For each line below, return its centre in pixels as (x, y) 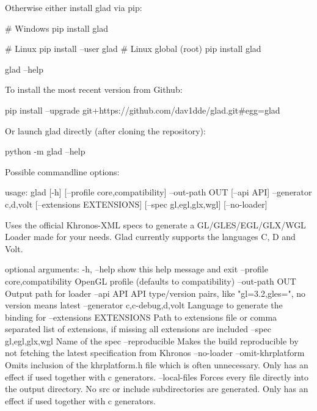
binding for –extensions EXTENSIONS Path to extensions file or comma (141, 317)
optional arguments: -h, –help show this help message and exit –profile (137, 269)
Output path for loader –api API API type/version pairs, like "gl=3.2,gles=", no (155, 293)
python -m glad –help (45, 151)
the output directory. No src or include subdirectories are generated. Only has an (157, 389)
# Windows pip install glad (56, 28)
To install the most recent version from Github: (94, 89)
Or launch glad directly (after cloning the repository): (105, 130)
